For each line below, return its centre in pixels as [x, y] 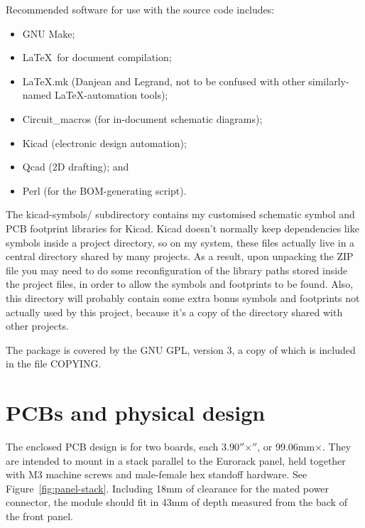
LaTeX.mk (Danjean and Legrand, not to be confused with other [164, 81]
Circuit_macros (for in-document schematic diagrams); [142, 118]
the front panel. [39, 516]
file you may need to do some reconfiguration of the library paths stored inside [177, 270]
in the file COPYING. [54, 363]
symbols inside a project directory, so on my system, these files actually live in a [180, 242]
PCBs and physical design [136, 413]
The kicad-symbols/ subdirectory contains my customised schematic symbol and [180, 214]
